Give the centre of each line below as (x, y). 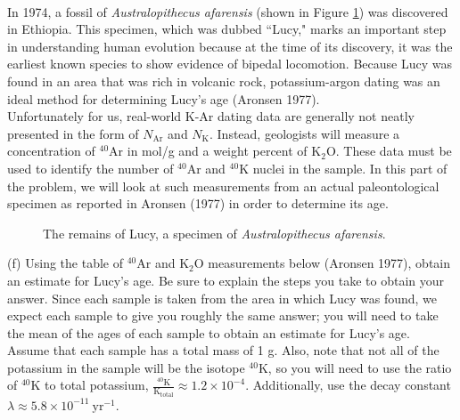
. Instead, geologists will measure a (305, 133)
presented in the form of (73, 133)
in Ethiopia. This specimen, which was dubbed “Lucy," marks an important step (227, 29)
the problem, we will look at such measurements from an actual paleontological (223, 186)
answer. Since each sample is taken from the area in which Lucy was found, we (222, 298)
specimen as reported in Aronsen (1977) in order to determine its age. (198, 203)
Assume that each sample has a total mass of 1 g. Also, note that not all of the (223, 350)
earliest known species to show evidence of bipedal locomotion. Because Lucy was (230, 64)
